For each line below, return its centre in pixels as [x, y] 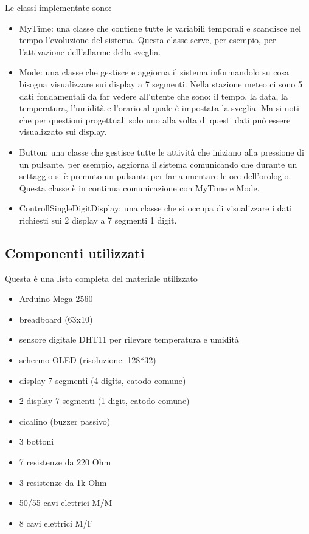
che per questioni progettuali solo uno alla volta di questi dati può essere [155, 119]
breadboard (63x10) [56, 319]
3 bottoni [36, 441]
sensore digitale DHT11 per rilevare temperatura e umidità [129, 339]
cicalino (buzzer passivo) [65, 421]
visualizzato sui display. [63, 132]
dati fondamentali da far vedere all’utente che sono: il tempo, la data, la [153, 96]
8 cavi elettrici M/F [56, 523]
